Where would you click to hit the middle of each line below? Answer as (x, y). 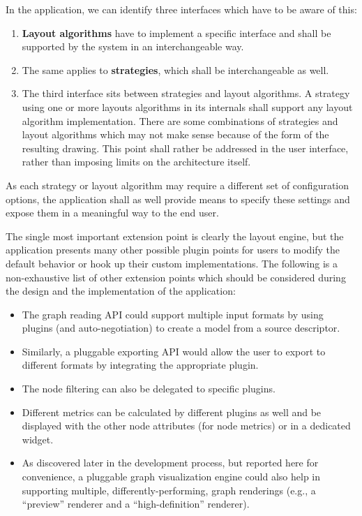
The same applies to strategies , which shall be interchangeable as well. (175, 69)
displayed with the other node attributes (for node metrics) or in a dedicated (186, 426)
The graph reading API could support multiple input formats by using (173, 314)
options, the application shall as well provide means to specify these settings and (178, 199)
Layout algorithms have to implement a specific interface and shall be (176, 32)
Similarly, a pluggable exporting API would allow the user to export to (174, 351)
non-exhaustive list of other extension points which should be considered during (176, 277)
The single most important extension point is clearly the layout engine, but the (175, 236)
